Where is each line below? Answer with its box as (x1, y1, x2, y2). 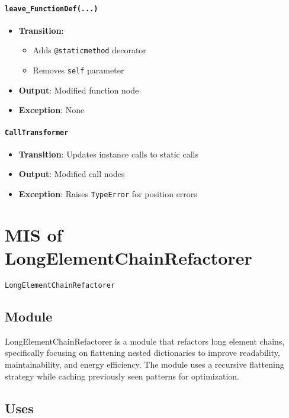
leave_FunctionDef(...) (5, 4, 98, 13)
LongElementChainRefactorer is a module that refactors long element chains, (5, 335, 285, 347)
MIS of (5, 222, 63, 246)
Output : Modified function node (18, 83, 139, 96)
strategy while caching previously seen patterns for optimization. (5, 369, 239, 382)
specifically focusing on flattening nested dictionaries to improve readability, (5, 346, 280, 359)
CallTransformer (5, 128, 69, 137)
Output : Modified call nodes (18, 168, 125, 180)
